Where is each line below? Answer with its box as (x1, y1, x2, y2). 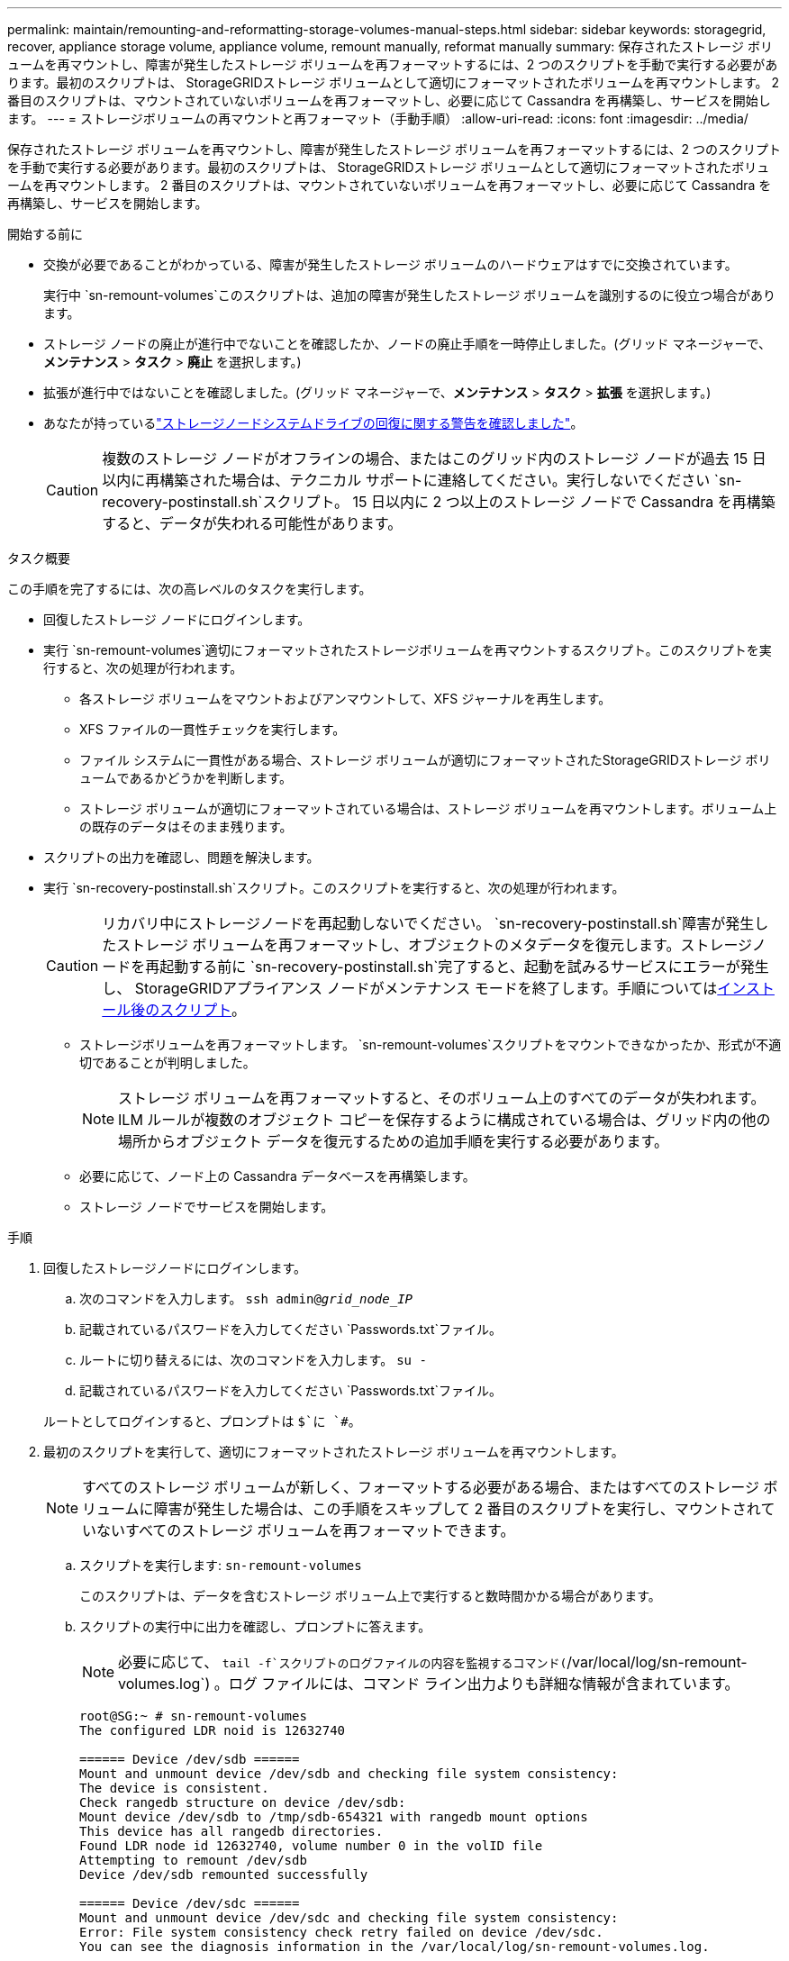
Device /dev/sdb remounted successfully (79, 1867, 368, 1882)
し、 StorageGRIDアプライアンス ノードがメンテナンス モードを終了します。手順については (102, 979, 718, 997)
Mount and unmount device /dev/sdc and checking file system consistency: (79, 1911, 619, 1925)
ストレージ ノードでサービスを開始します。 (79, 1199, 334, 1214)
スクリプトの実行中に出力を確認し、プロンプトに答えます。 (79, 1619, 431, 1634)
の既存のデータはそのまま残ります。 (79, 819, 293, 834)
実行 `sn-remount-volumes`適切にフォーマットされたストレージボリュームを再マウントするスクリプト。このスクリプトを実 (43, 642, 772, 658)
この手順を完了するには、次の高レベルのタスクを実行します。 (7, 581, 372, 596)
